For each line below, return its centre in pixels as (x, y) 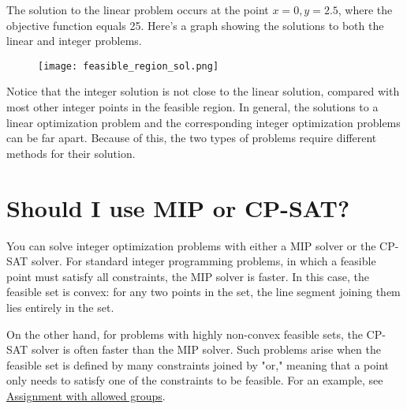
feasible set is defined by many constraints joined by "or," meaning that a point (198, 364)
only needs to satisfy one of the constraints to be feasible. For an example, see (195, 380)
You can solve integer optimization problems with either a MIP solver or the (191, 245)
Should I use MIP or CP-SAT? (178, 207)
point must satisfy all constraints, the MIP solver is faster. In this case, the (188, 276)
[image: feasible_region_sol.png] (129, 66)
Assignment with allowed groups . (86, 395)
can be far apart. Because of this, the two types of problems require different (192, 138)
